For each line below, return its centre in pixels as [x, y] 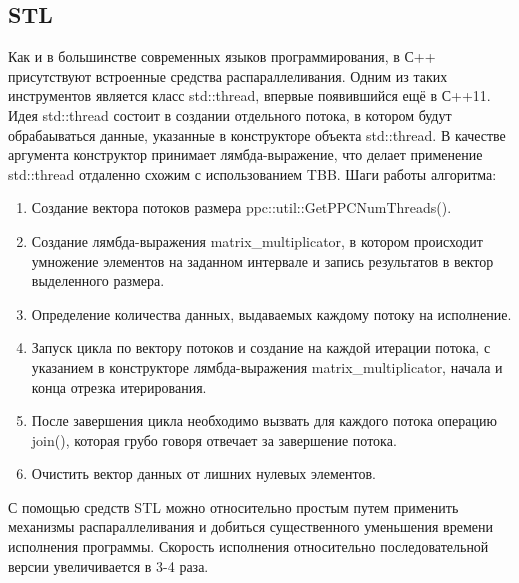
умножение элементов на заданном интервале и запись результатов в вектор [262, 260]
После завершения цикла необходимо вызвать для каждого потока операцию [264, 420]
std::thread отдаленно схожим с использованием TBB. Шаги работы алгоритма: [252, 173]
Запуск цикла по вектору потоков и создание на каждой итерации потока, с [261, 347]
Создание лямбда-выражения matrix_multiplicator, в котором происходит [257, 240]
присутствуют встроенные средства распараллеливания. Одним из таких [228, 75]
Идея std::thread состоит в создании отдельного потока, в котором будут [230, 114]
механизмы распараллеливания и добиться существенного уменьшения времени [250, 526]
